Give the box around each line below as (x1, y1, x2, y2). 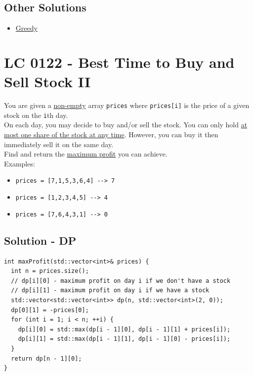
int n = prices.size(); (11, 268, 89, 275)
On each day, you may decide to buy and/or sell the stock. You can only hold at (4, 119, 248, 130)
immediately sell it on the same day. (4, 139, 114, 149)
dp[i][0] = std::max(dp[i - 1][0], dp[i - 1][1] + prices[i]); (18, 325, 231, 333)
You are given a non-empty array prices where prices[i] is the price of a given (4, 100, 250, 110)
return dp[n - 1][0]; (11, 355, 82, 362)
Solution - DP (4, 232, 77, 248)
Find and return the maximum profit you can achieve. (4, 149, 168, 159)
